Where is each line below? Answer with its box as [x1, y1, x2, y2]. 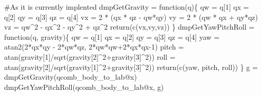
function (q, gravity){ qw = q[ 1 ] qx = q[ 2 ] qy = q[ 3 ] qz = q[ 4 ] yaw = [4, 31, 219, 42]
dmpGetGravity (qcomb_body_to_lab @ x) [4, 71, 137, 82]
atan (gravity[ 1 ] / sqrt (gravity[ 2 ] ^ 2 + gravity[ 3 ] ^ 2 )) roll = [4, 51, 175, 62]
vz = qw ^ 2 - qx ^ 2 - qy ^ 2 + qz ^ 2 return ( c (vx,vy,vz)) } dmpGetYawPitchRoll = [4, 21, 255, 32]
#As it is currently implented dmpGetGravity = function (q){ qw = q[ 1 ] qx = [4, 2, 249, 12]
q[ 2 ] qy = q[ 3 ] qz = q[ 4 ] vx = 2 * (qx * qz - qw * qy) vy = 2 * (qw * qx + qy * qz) [4, 11, 258, 22]
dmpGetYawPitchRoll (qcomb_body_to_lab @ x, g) [4, 81, 164, 92]
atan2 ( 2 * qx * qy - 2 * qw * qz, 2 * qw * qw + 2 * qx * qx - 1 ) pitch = [4, 41, 184, 52]
